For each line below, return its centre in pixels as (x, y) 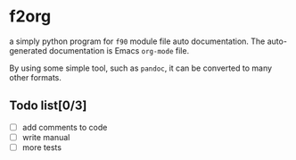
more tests (42, 147)
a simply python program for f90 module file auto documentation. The (137, 41)
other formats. (36, 77)
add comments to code (65, 127)
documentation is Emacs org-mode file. (119, 50)
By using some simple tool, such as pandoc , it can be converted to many (141, 68)
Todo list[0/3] (48, 106)
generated (28, 50)
